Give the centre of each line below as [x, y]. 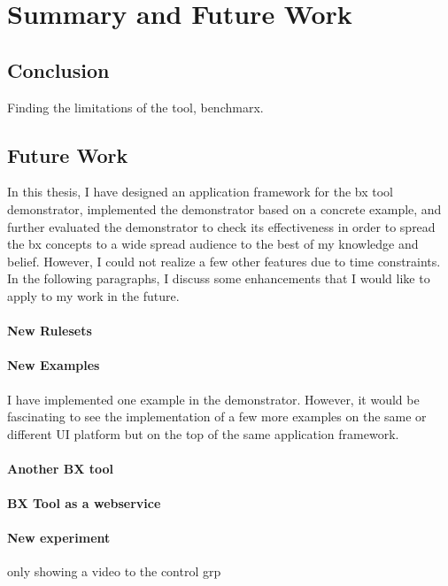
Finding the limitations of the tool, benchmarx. [135, 107]
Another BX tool [60, 468]
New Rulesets [50, 331]
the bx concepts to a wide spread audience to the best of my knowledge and [213, 244]
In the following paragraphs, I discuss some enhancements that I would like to [219, 278]
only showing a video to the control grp [114, 571]
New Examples [54, 365]
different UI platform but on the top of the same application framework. [203, 433]
